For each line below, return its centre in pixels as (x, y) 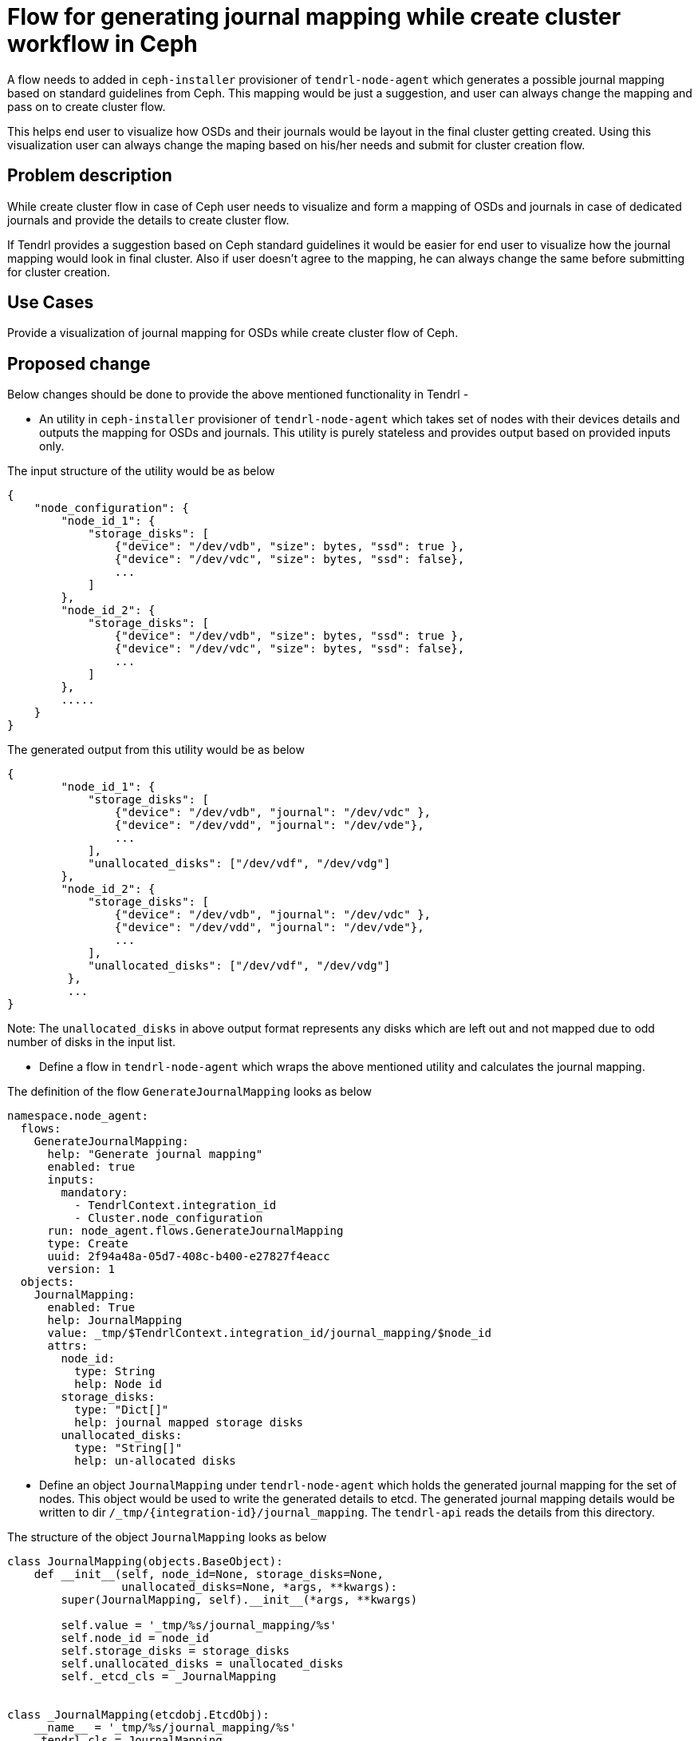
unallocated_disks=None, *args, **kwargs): (259, 1587)
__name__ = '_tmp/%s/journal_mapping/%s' (165, 1728)
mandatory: (95, 1193)
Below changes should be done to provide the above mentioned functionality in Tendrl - (238, 395)
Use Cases (51, 303)
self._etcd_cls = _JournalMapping (169, 1677)
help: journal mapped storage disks (189, 1423)
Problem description (90, 176)
